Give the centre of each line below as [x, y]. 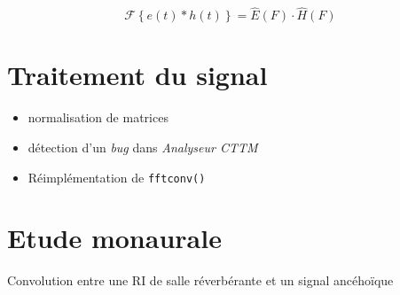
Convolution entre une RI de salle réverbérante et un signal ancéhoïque [200, 280]
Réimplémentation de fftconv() [117, 177]
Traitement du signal [137, 75]
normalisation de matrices [98, 117]
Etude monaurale [114, 238]
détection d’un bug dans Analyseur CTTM [143, 147]
